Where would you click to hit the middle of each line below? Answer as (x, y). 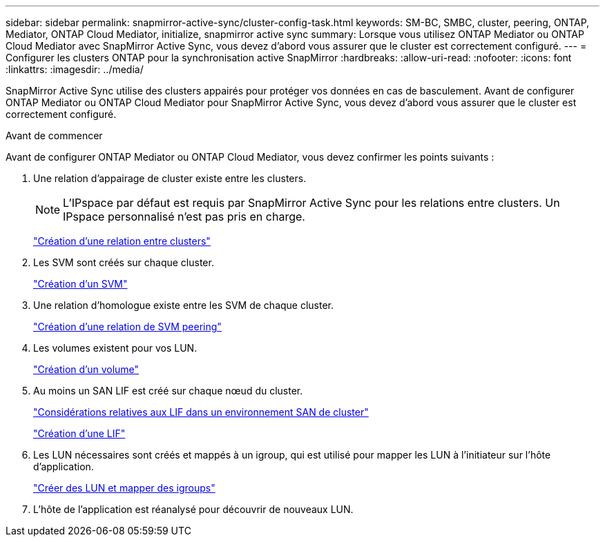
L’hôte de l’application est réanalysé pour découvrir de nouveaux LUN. (193, 509)
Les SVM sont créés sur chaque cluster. (124, 262)
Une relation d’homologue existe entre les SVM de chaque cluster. (184, 305)
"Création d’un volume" (86, 369)
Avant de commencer (54, 135)
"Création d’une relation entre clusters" (122, 241)
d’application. (64, 466)
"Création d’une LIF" (79, 433)
